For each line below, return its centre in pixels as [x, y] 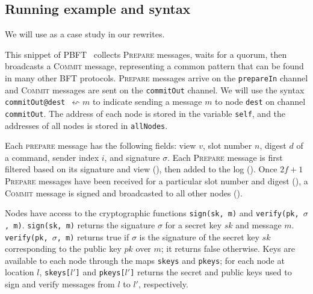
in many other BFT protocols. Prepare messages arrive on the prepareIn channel [156, 77]
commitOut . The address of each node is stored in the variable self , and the [145, 113]
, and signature [132, 157]
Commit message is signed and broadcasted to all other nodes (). [124, 192]
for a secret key [194, 224]
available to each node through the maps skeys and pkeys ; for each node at [145, 260]
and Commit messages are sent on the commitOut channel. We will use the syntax [155, 89]
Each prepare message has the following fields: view [101, 145]
